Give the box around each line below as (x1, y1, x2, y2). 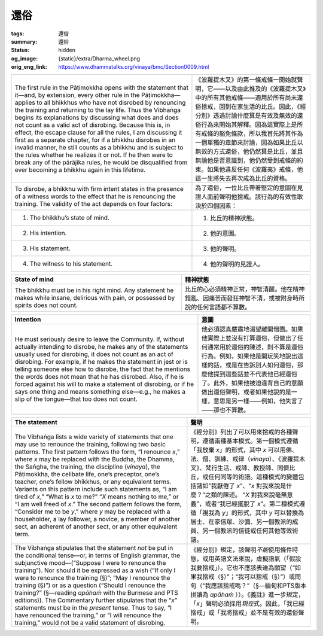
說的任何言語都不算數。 (184, 303, 251, 311)
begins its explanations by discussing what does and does (14, 113, 179, 121)
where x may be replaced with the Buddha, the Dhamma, (14, 455, 175, 463)
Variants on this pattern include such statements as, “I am (14, 485, 178, 493)
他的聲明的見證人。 (210, 260, 264, 268)
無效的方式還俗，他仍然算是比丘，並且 (195, 147, 303, 156)
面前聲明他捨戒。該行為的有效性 (207, 192, 297, 200)
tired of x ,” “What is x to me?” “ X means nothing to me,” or (14, 492, 179, 501)
